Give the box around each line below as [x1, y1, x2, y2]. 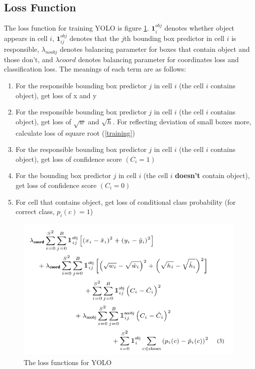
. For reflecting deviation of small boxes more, [112, 116, 252, 126]
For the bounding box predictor [15, 170, 111, 181]
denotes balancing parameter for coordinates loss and [78, 54, 239, 64]
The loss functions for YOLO [24, 357, 112, 367]
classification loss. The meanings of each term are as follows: [4, 64, 186, 74]
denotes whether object [164, 23, 235, 33]
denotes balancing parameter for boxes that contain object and [60, 44, 250, 54]
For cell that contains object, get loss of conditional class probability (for [15, 196, 236, 207]
